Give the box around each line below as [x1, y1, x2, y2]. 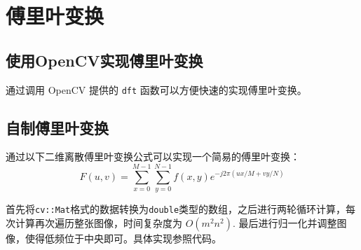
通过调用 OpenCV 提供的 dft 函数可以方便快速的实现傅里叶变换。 [6, 82, 307, 97]
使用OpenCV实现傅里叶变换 [6, 49, 203, 71]
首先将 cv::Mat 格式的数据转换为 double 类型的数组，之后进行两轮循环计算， [6, 202, 346, 216]
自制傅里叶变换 [6, 116, 109, 138]
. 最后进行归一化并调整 [232, 215, 337, 230]
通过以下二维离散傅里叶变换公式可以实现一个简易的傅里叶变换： [6, 149, 300, 164]
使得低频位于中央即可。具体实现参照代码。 [25, 230, 222, 245]
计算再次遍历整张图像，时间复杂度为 [15, 215, 182, 230]
